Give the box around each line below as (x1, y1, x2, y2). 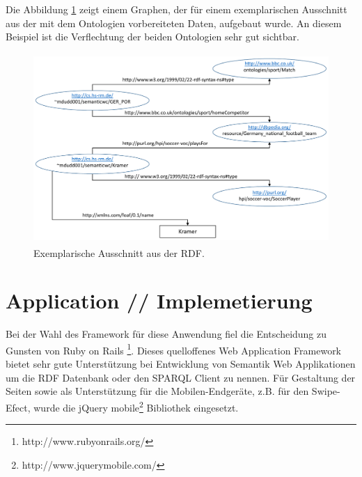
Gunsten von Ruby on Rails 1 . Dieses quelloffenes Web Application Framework (6, 341, 342, 357)
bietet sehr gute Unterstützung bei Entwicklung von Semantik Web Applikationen (6, 357, 356, 371)
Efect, (6, 400, 31, 414)
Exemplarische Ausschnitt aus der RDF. (33, 245, 205, 260)
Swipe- (311, 384, 340, 398)
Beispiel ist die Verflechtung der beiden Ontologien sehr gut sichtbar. (6, 29, 299, 44)
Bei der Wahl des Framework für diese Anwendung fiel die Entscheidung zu (6, 327, 327, 341)
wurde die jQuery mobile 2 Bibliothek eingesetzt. (33, 398, 239, 414)
